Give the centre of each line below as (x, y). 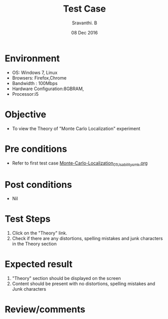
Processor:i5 (25, 94)
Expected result (39, 264)
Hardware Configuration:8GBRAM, (48, 89)
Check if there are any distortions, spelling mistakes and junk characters (87, 238)
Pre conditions (36, 149)
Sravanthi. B (85, 23)
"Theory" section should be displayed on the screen (66, 278)
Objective (26, 114)
